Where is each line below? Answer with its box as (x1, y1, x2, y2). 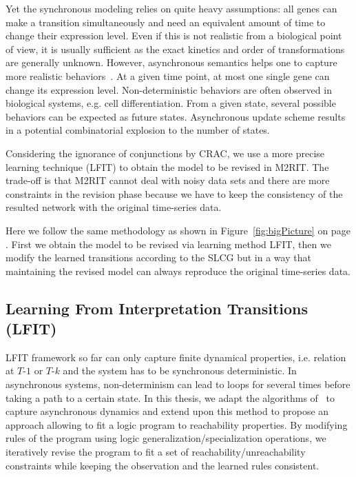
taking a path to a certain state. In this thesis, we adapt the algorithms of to (6, 390, 335, 405)
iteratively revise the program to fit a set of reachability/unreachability (6, 445, 306, 459)
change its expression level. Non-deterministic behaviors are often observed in (6, 82, 332, 97)
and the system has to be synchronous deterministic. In (63, 363, 297, 378)
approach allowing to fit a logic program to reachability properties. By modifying (6, 417, 348, 432)
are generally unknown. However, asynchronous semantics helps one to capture (6, 55, 337, 70)
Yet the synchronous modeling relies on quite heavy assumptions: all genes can (6, 1, 337, 15)
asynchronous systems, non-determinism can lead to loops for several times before (6, 377, 350, 392)
